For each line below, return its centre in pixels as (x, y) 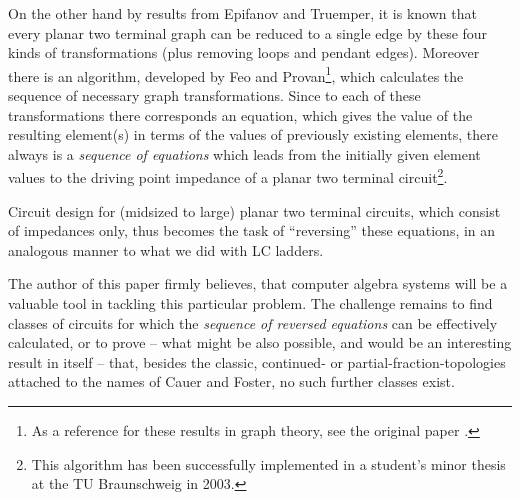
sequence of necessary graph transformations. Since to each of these (214, 95)
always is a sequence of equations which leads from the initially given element (244, 153)
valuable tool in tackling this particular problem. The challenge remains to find (250, 303)
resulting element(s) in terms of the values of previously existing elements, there (253, 134)
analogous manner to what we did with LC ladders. (166, 249)
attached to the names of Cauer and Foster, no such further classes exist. (231, 381)
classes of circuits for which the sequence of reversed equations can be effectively (253, 322)
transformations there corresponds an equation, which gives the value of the (240, 114)
